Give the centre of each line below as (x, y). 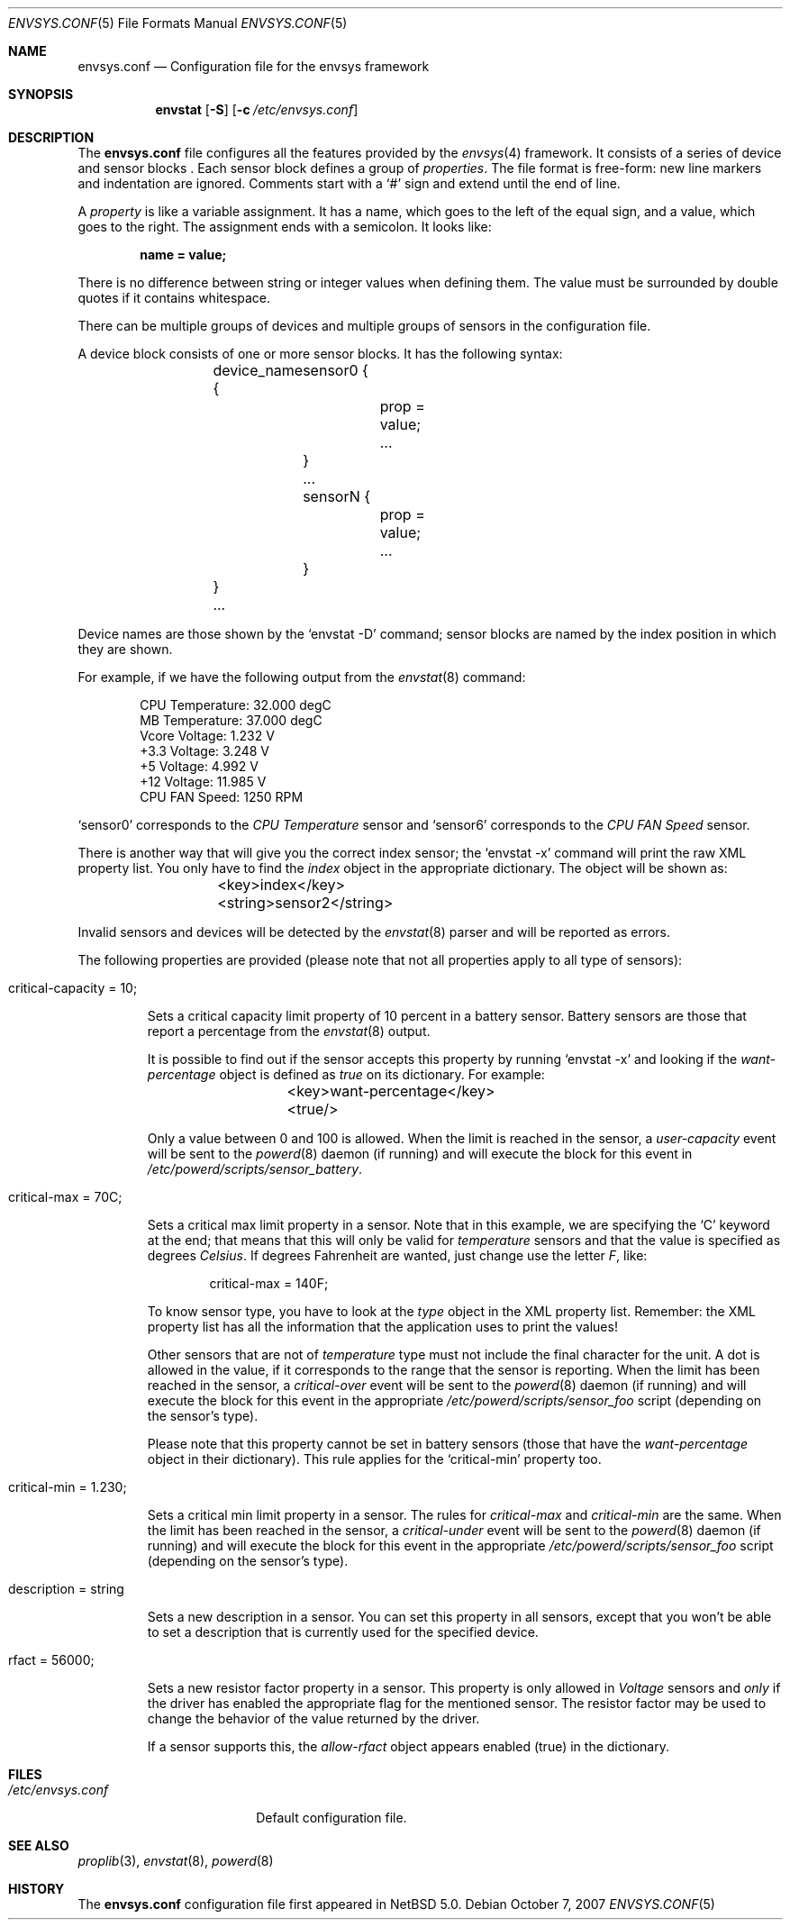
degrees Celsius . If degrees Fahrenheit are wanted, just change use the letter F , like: (397, 1255)
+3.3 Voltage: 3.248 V (205, 751)
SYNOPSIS (41, 94)
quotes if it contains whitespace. (174, 298)
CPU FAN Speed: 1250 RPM (222, 797)
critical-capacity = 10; (73, 988)
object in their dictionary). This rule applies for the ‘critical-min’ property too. (374, 1459)
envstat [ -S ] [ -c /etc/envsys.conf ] (257, 109)
